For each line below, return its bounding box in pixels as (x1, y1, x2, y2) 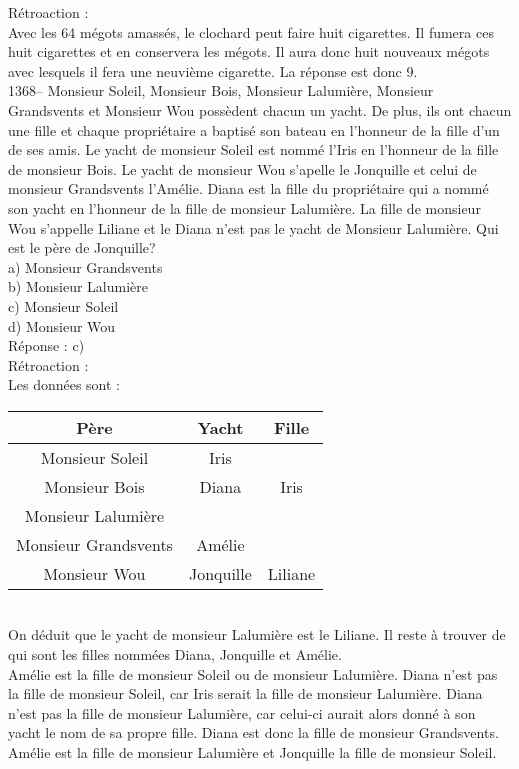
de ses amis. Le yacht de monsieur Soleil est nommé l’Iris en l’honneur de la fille (8, 139, 499, 160)
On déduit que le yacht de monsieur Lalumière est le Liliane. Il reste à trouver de (8, 624, 506, 645)
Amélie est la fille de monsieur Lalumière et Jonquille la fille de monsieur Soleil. (8, 742, 497, 763)
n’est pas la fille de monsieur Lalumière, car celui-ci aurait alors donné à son (8, 702, 476, 723)
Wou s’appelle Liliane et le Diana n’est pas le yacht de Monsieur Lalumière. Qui (8, 217, 499, 238)
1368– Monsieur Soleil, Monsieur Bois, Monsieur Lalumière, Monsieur (8, 80, 434, 101)
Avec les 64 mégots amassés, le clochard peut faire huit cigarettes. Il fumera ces (8, 21, 494, 42)
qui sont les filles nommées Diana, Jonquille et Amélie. (8, 644, 342, 665)
